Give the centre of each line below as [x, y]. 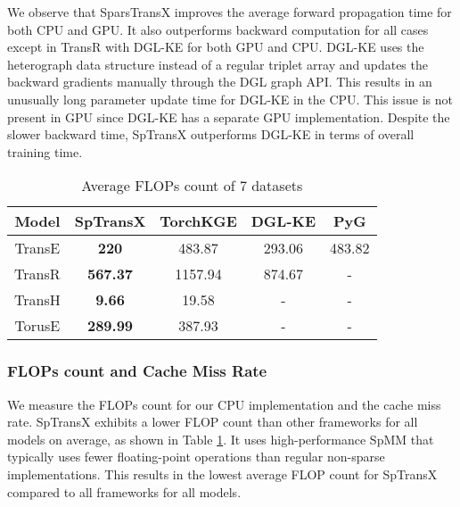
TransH [37, 300]
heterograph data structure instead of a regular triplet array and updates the [218, 64]
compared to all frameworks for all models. [124, 491]
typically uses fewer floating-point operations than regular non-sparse [196, 457]
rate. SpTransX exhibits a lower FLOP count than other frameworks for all [213, 422]
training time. [45, 151]
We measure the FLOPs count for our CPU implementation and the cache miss [224, 404]
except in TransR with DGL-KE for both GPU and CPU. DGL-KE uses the [216, 47]
